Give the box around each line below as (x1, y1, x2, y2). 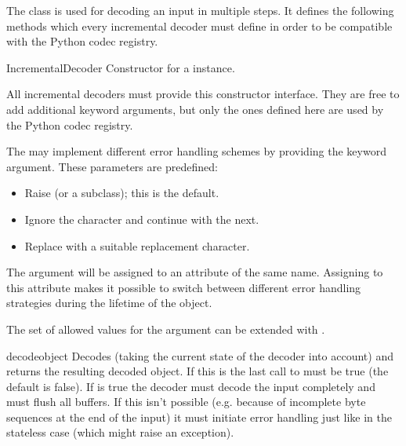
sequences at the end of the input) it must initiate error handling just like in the (6, 408, 393, 425)
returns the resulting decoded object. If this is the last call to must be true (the (6, 363, 389, 379)
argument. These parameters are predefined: (6, 158, 218, 174)
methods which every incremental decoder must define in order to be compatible (6, 17, 393, 34)
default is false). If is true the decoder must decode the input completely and (6, 378, 375, 394)
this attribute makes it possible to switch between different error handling (6, 279, 361, 295)
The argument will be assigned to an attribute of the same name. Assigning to (6, 264, 383, 280)
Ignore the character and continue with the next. (24, 210, 259, 227)
